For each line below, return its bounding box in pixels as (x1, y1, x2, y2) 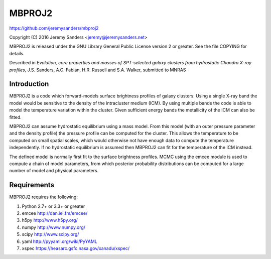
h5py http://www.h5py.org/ (22, 217, 78, 223)
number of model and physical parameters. (9, 168, 99, 174)
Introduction (9, 80, 49, 88)
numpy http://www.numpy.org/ (22, 224, 85, 230)
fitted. (9, 114, 22, 120)
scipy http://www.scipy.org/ (22, 231, 79, 237)
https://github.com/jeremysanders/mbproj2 (9, 25, 99, 31)
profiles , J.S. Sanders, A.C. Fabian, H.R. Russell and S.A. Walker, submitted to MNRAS (9, 67, 186, 73)
